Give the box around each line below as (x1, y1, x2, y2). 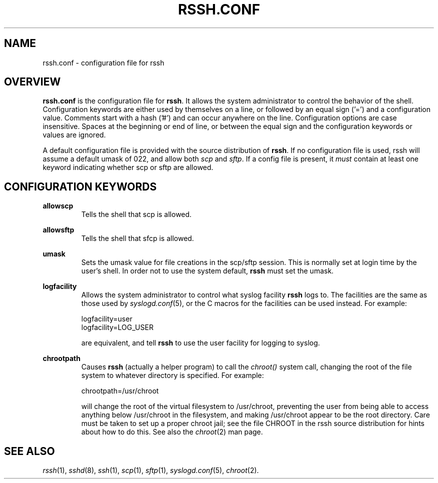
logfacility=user (81, 314, 132, 323)
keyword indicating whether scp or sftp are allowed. (42, 163, 213, 172)
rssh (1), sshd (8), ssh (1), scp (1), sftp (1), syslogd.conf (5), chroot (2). (42, 466, 259, 475)
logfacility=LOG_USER (81, 323, 153, 332)
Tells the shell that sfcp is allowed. (81, 234, 194, 243)
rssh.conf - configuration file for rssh (42, 58, 164, 67)
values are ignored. (42, 130, 106, 139)
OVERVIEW (4, 75, 61, 88)
